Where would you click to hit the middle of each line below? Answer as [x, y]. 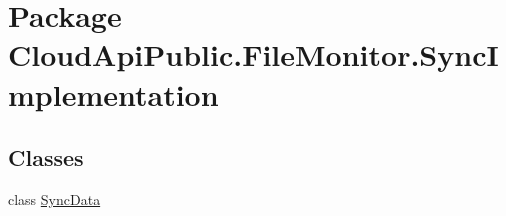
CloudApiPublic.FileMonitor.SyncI [253, 54]
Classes [46, 157]
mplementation [113, 93]
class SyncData [54, 198]
